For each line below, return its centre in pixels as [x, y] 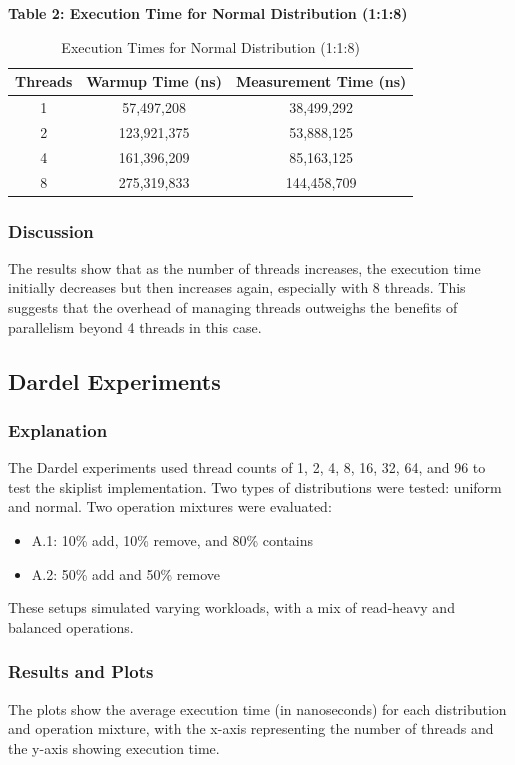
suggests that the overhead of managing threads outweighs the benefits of [233, 307]
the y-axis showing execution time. [114, 747]
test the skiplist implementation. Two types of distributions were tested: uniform [255, 486]
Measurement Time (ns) [321, 81]
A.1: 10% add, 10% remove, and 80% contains [172, 540]
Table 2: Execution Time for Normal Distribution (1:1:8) [208, 13]
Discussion [51, 230]
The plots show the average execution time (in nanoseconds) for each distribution [257, 708]
